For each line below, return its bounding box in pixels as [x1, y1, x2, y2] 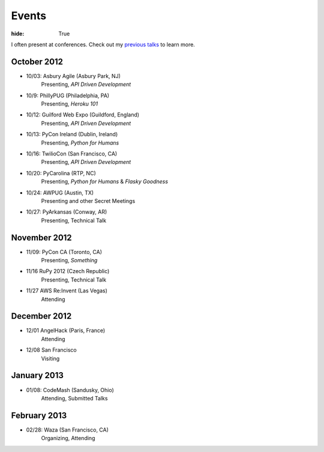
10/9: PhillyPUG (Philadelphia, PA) [26, 92, 110, 99]
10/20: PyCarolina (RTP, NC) [26, 169, 96, 176]
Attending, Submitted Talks [41, 394, 108, 402]
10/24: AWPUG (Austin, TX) [26, 189, 94, 196]
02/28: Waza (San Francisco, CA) [26, 426, 109, 433]
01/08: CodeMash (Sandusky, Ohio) [26, 386, 114, 393]
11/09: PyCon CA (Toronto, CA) [26, 248, 102, 255]
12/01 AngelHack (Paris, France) [26, 327, 106, 334]
